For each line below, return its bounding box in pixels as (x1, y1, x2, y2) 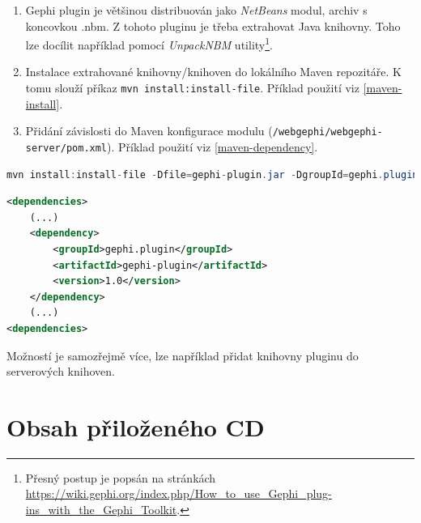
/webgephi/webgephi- (272, 126, 383, 138)
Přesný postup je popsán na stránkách (25, 469, 216, 486)
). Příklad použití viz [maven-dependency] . (107, 138, 318, 155)
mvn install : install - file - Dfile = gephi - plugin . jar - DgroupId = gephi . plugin (6, 168, 419, 181)
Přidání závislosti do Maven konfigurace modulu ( (25, 122, 273, 139)
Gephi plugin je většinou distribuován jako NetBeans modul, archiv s (25, 2, 368, 18)
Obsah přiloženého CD (6, 410, 265, 443)
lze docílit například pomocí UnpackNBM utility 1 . (25, 34, 273, 53)
